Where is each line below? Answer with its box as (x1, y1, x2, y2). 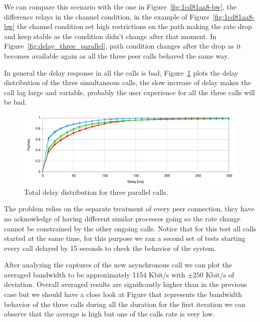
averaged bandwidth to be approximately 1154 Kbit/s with (4, 269, 185, 279)
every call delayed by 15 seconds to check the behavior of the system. (4, 242, 216, 253)
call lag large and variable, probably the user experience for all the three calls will (4, 87, 255, 97)
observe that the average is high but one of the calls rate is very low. (4, 308, 215, 319)
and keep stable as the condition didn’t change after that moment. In (4, 31, 217, 41)
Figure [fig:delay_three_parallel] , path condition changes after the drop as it (4, 41, 241, 51)
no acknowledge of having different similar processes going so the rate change (4, 213, 240, 223)
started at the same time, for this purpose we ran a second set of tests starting (4, 233, 245, 243)
